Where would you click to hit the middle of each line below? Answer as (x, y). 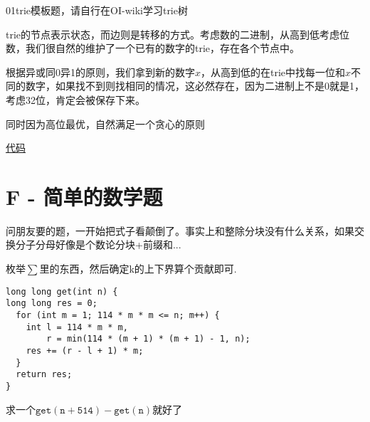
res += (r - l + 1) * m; (85, 350)
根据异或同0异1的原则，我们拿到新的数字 (100, 72)
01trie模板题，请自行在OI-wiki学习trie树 (97, 10)
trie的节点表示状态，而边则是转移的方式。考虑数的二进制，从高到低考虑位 (178, 34)
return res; (44, 375)
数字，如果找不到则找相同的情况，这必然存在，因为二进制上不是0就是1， (195, 86)
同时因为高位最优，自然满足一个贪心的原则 (105, 123)
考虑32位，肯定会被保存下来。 (75, 99)
